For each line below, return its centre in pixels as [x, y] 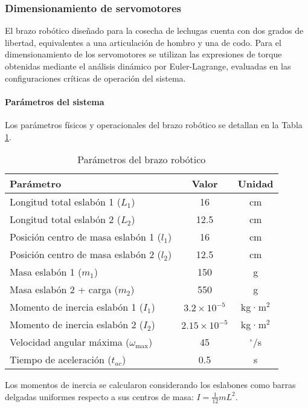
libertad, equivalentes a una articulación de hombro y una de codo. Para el [143, 42]
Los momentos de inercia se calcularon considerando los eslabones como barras [150, 385]
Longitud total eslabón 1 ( [65, 202]
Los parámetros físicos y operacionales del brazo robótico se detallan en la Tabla [154, 124]
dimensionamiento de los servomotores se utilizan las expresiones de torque [143, 54]
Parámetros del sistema [55, 101]
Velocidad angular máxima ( [70, 342]
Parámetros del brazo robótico [142, 160]
